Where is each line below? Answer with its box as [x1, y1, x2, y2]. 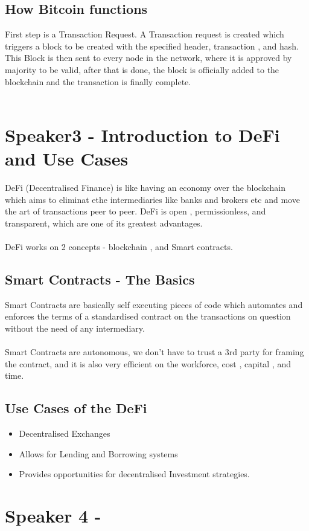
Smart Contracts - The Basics [5, 270, 195, 289]
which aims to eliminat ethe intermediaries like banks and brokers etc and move [5, 193, 300, 205]
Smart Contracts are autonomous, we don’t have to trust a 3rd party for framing [5, 346, 304, 358]
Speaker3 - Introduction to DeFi [5, 122, 280, 147]
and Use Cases [5, 146, 129, 171]
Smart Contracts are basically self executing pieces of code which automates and [5, 298, 303, 311]
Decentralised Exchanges [19, 427, 110, 440]
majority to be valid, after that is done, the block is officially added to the [5, 63, 279, 76]
